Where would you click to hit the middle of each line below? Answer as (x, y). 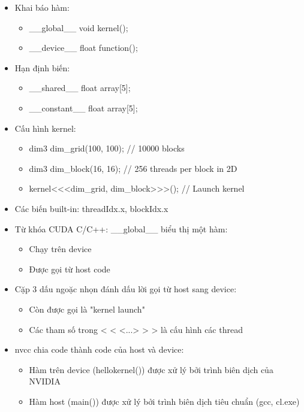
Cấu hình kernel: (45, 128)
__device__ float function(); (83, 48)
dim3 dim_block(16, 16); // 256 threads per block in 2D (133, 168)
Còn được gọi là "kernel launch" (87, 309)
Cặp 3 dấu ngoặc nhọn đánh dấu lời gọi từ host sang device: (126, 289)
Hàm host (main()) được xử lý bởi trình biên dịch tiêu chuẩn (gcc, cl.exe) (164, 401)
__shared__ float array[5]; (80, 88)
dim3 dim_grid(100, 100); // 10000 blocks (107, 148)
